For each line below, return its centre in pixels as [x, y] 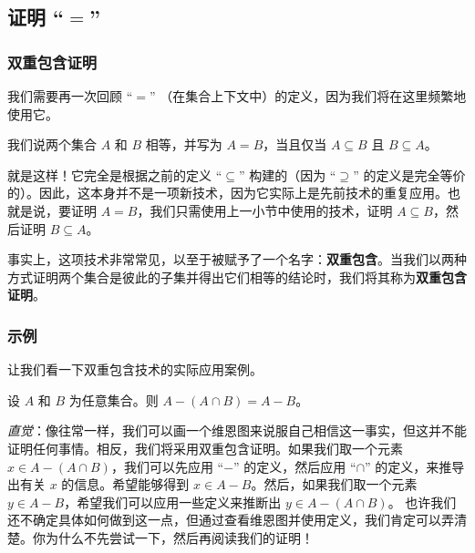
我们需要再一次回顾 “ [70, 96]
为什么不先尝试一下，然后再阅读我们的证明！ [179, 537]
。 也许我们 [422, 502]
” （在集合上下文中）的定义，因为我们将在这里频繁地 [308, 96]
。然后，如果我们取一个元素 [334, 484]
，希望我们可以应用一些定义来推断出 [173, 502]
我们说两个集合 [52, 144]
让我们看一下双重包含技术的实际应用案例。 [135, 369]
